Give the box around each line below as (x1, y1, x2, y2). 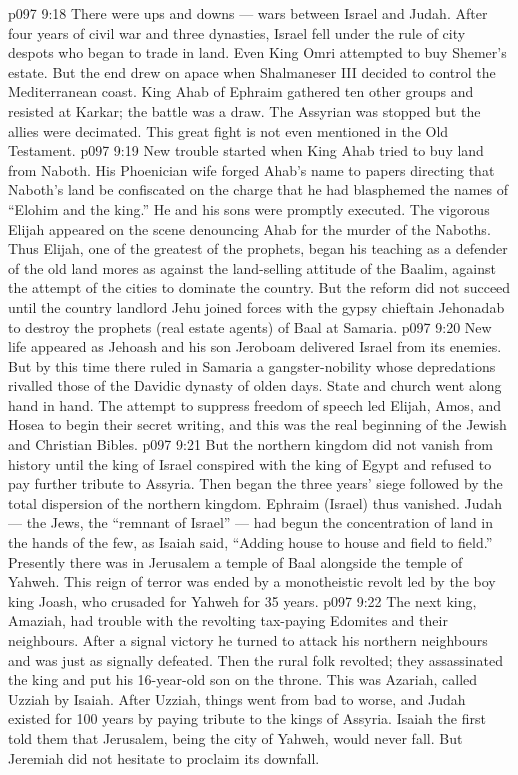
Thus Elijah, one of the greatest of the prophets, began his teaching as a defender (8, 238, 508, 259)
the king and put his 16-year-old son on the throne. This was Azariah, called (8, 669, 478, 690)
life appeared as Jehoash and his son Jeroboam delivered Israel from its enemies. (8, 336, 502, 357)
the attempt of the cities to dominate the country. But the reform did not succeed (8, 277, 511, 298)
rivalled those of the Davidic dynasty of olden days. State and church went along (8, 375, 502, 396)
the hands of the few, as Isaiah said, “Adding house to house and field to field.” (8, 532, 493, 553)
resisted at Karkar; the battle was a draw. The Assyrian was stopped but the (8, 100, 481, 121)
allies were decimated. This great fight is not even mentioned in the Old (8, 120, 449, 141)
